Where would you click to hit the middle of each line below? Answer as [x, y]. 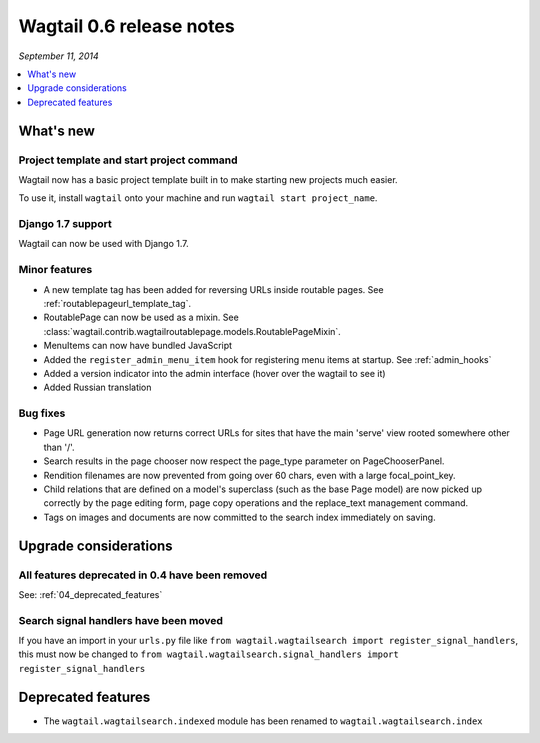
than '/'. [59, 447]
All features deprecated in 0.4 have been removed [143, 575]
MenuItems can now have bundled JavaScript [138, 346]
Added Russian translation [97, 387]
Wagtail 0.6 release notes [126, 26]
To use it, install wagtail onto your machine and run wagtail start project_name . [198, 198]
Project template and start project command [128, 160]
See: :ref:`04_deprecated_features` [90, 594]
